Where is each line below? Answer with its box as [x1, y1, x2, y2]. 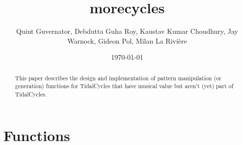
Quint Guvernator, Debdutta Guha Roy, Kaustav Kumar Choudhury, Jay [16, 26, 238, 36]
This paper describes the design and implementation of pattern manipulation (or [15, 73, 221, 82]
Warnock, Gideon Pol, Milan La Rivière [67, 35, 187, 46]
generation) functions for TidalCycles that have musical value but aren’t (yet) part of [15, 82, 234, 90]
